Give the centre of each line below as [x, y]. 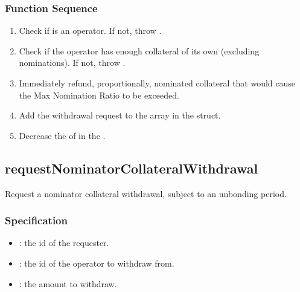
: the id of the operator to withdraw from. [97, 263]
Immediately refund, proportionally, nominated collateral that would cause [157, 83]
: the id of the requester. [64, 243]
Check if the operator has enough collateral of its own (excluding [139, 50]
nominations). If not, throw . [72, 63]
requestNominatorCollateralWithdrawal [132, 168]
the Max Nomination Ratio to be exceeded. [99, 95]
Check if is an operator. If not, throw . [90, 31]
